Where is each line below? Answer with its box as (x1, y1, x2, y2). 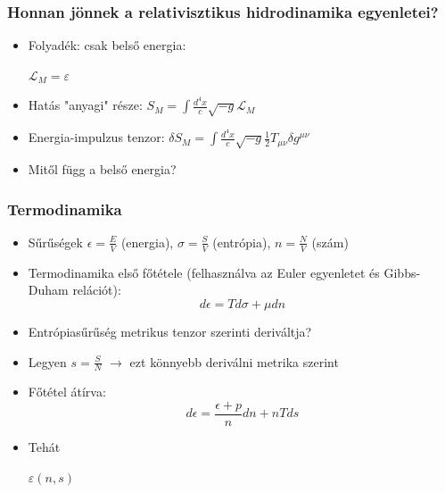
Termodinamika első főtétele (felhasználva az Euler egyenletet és (28, 263, 380, 281)
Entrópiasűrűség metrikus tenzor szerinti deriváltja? (28, 322, 312, 340)
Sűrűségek (28, 232, 83, 251)
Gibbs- (383, 263, 421, 281)
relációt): (72, 280, 121, 299)
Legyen (28, 352, 67, 371)
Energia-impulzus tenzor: (28, 128, 165, 146)
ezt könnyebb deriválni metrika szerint (129, 352, 339, 371)
